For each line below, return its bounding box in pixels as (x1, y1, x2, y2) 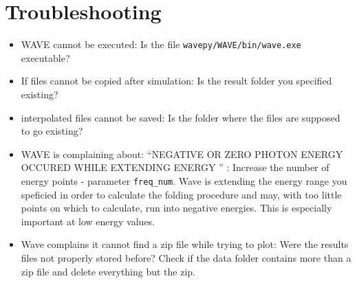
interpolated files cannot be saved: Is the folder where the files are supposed (21, 110, 340, 124)
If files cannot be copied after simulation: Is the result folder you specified (21, 73, 332, 88)
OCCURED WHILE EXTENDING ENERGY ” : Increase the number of (21, 160, 329, 174)
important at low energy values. (21, 214, 155, 228)
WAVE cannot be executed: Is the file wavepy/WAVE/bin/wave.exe (21, 37, 301, 52)
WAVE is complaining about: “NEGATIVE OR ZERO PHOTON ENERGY (21, 146, 343, 161)
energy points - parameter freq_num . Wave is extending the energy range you (21, 173, 347, 188)
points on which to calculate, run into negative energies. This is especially (21, 201, 332, 215)
